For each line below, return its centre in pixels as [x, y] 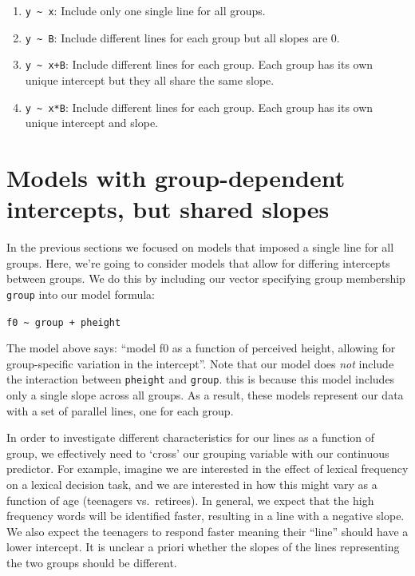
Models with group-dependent [176, 177]
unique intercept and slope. [91, 123]
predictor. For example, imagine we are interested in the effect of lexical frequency [207, 469]
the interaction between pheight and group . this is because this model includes [201, 379]
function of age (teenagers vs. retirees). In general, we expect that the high [190, 500]
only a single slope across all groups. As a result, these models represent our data [205, 395]
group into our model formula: [81, 294]
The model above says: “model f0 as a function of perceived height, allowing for [201, 348]
